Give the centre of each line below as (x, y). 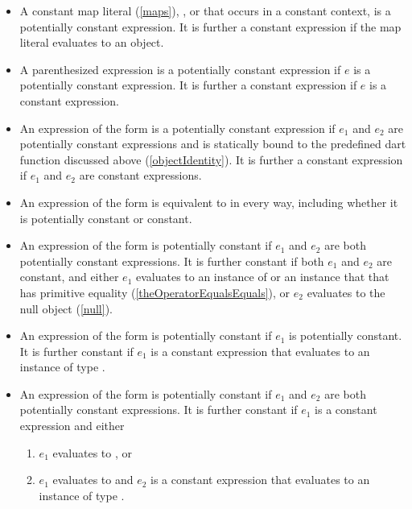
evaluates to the (346, 292)
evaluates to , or (92, 452)
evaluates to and (93, 480)
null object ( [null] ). (66, 308)
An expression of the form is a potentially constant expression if (177, 128)
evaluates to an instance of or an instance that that (262, 277)
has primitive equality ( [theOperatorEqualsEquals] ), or (155, 292)
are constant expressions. (140, 175)
